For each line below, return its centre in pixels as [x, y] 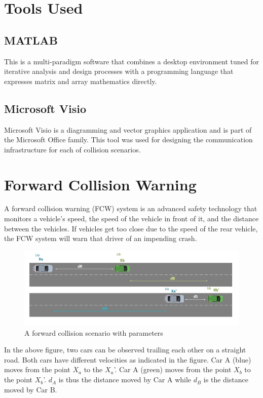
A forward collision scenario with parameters [94, 332]
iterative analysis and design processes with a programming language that [119, 71]
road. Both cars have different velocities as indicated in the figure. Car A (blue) [128, 359]
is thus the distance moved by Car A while [125, 380]
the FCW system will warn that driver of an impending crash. [101, 238]
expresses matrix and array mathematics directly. [81, 81]
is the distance [226, 380]
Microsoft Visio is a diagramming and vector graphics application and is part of [128, 129]
